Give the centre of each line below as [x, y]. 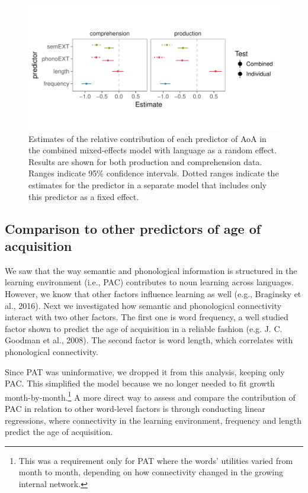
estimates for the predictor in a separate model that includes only [148, 184]
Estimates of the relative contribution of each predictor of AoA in [147, 138]
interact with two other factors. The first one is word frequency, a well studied [147, 317]
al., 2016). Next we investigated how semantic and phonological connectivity [143, 305]
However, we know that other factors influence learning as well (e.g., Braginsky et [153, 293]
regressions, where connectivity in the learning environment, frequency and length [153, 420]
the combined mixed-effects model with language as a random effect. [153, 150]
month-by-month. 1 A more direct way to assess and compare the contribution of [150, 396]
